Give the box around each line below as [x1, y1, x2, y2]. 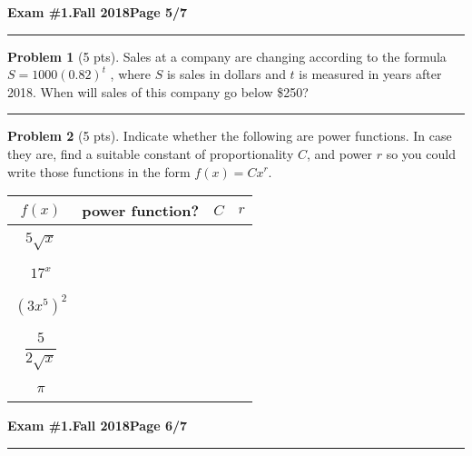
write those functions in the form [7, 162, 191, 181]
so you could [386, 144, 456, 163]
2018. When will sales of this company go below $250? [7, 82, 309, 101]
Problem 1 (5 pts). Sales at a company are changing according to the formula [7, 46, 447, 65]
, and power [307, 144, 372, 163]
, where [110, 64, 151, 84]
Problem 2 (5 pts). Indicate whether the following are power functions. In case [7, 126, 452, 145]
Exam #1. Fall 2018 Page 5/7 [7, 3, 188, 21]
